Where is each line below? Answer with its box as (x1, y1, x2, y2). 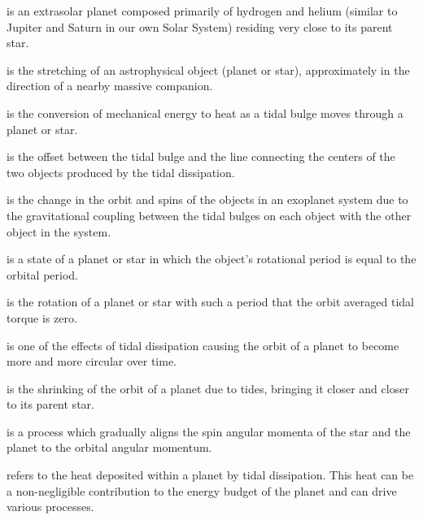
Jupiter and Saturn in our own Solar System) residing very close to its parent (7, 18, 393, 35)
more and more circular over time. (7, 353, 177, 370)
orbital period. (7, 266, 79, 283)
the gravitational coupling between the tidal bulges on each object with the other (7, 206, 412, 223)
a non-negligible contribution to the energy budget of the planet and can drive (7, 482, 397, 499)
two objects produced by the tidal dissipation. (7, 163, 235, 180)
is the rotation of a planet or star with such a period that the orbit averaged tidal (7, 293, 414, 310)
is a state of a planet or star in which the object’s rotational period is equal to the (7, 250, 416, 267)
